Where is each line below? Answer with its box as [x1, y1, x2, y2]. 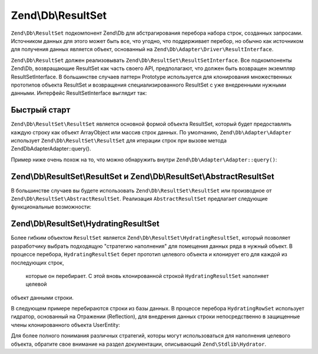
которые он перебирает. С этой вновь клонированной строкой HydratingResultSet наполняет [25, 272, 269, 279]
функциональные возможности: [11, 203, 91, 210]
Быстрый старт [11, 105, 71, 115]
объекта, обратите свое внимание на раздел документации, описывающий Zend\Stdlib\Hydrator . [11, 340, 266, 348]
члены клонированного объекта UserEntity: [11, 321, 120, 328]
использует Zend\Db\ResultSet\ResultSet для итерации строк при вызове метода [11, 137, 227, 144]
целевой [25, 280, 47, 288]
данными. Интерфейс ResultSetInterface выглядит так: [11, 90, 147, 97]
